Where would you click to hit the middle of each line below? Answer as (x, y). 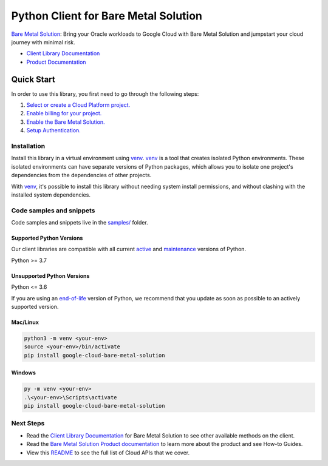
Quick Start (33, 79)
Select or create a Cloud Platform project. (78, 105)
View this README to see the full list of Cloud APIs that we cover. (108, 453)
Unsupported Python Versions (50, 275)
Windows (23, 373)
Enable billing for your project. (64, 113)
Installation (28, 146)
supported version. (35, 306)
